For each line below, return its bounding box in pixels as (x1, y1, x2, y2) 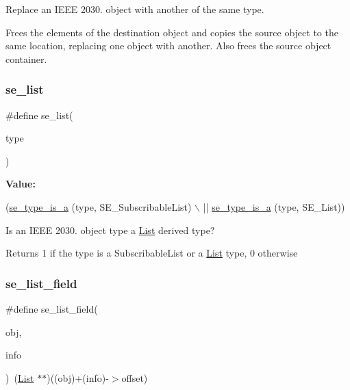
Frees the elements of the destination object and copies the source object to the (5, 25, 338, 39)
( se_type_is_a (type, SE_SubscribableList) (5, 199, 192, 213)
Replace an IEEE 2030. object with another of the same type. (5, 2, 264, 16)
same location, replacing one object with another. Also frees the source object (5, 38, 332, 53)
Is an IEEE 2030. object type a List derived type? (5, 222, 215, 237)
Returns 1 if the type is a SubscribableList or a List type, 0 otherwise (5, 246, 298, 260)
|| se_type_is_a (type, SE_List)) (203, 199, 345, 213)
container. (5, 51, 47, 66)
